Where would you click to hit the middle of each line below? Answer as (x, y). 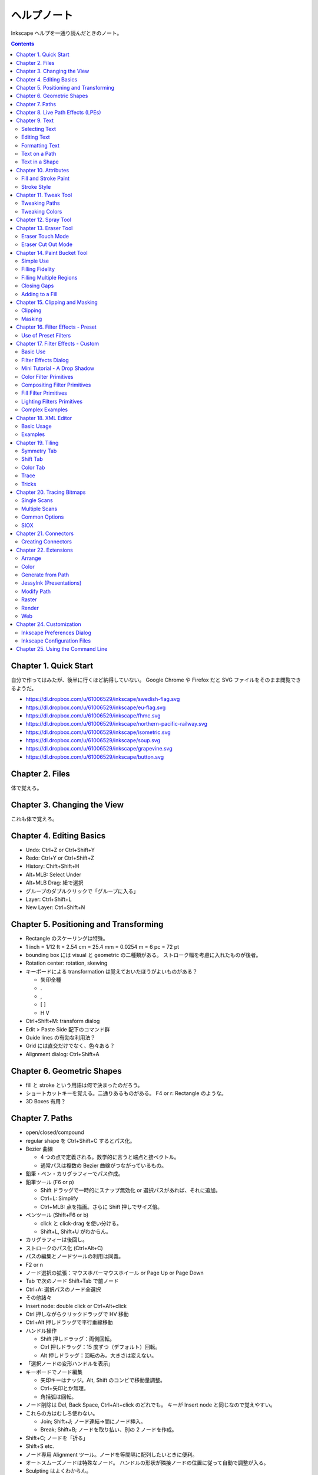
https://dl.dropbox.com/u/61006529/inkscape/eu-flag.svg (96, 707)
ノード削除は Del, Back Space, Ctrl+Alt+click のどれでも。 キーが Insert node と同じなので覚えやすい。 (150, 1405)
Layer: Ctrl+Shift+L (49, 899)
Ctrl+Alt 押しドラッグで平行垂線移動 (69, 1322)
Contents (23, 44)
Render (30, 608)
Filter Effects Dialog (45, 360)
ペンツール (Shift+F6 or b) (57, 1215)
